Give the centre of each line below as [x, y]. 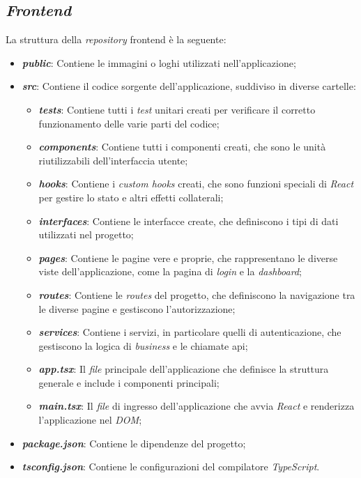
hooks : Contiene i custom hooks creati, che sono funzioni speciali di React [196, 184]
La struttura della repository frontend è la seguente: [116, 39]
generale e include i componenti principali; [129, 382]
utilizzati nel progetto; [86, 234]
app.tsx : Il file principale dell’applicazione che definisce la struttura [184, 369]
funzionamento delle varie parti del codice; [129, 123]
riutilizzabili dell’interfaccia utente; [113, 160]
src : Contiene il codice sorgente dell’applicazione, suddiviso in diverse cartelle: [189, 86]
